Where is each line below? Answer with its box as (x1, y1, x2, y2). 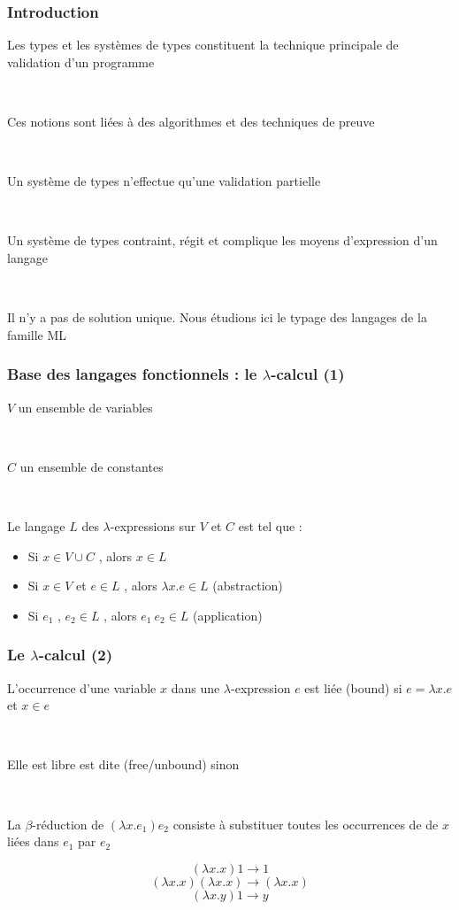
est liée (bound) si (304, 678, 402, 697)
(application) (193, 605, 263, 624)
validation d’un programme (7, 52, 155, 71)
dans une (171, 678, 220, 697)
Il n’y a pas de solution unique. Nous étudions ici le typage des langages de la (7, 308, 427, 327)
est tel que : (238, 516, 302, 535)
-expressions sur (110, 516, 196, 535)
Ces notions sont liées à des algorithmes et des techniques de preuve (7, 112, 375, 130)
